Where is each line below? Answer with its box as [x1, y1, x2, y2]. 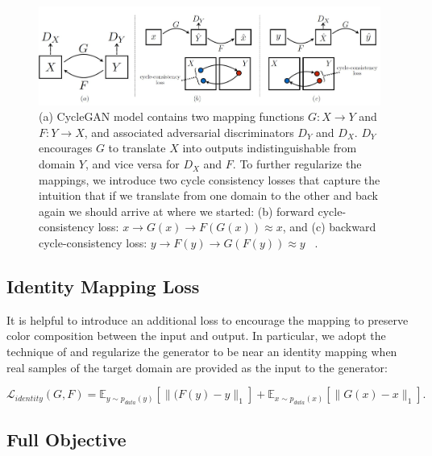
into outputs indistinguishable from [182, 139, 357, 156]
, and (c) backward [282, 218, 376, 235]
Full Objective [6, 426, 127, 451]
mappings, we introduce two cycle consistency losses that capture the [39, 171, 380, 188]
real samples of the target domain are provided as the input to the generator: [6, 359, 388, 375]
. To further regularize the [232, 155, 362, 172]
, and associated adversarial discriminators [84, 123, 294, 140]
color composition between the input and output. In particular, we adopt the [6, 327, 386, 344]
